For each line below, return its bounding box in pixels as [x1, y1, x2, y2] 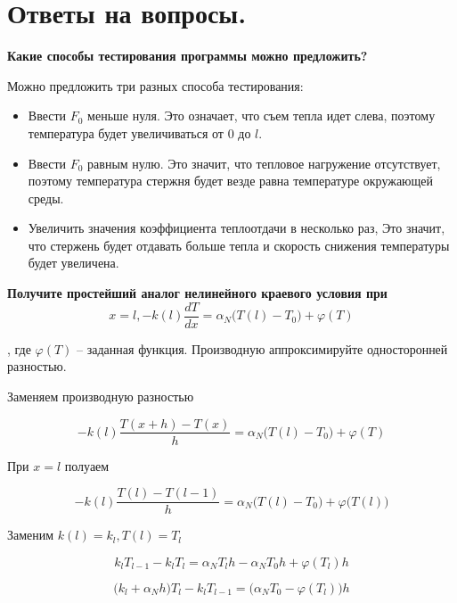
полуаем [64, 456, 110, 475]
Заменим [7, 525, 54, 544]
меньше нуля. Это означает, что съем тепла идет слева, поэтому [87, 106, 436, 125]
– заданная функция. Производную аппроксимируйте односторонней [77, 339, 448, 358]
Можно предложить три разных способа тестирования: [7, 76, 304, 95]
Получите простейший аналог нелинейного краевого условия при [7, 284, 388, 302]
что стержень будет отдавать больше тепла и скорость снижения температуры [28, 235, 450, 254]
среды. [28, 188, 64, 207]
